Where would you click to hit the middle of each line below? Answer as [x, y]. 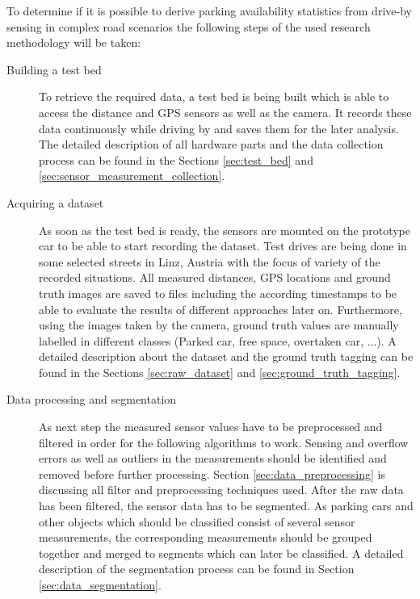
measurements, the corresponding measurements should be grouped [206, 537]
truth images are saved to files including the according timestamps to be [218, 293]
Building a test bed [54, 69]
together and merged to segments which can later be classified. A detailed [221, 553]
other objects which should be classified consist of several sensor [197, 521]
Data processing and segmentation [92, 399]
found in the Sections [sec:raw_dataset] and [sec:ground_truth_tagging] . [220, 372]
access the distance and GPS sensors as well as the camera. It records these [225, 112]
